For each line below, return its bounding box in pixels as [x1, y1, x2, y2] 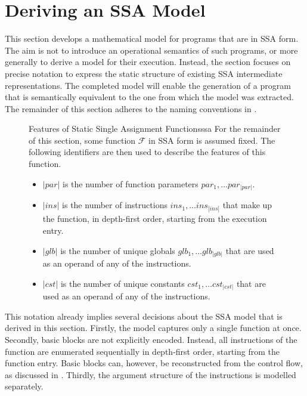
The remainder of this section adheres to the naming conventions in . [5, 102, 257, 115]
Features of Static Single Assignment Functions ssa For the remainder [29, 122, 281, 135]
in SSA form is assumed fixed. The [148, 134, 275, 146]
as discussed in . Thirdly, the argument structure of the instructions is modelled [5, 368, 296, 380]
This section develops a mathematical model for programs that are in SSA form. [5, 32, 299, 45]
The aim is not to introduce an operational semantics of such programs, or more [5, 44, 298, 56]
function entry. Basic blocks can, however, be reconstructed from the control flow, [5, 357, 303, 369]
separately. [5, 380, 44, 392]
